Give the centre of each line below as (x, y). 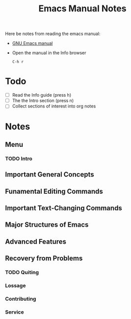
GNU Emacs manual (32, 43)
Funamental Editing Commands (54, 191)
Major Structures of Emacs (47, 225)
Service (14, 312)
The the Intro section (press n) (43, 101)
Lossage (15, 285)
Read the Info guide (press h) (42, 95)
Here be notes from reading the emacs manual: (53, 34)
